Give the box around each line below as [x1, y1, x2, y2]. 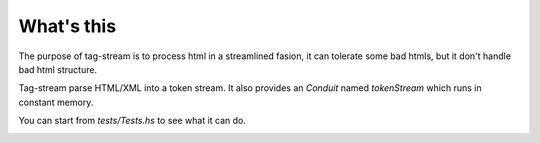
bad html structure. [18, 63, 98, 75]
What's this [18, 15, 117, 37]
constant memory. [18, 96, 94, 108]
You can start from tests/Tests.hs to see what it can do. [18, 115, 247, 127]
